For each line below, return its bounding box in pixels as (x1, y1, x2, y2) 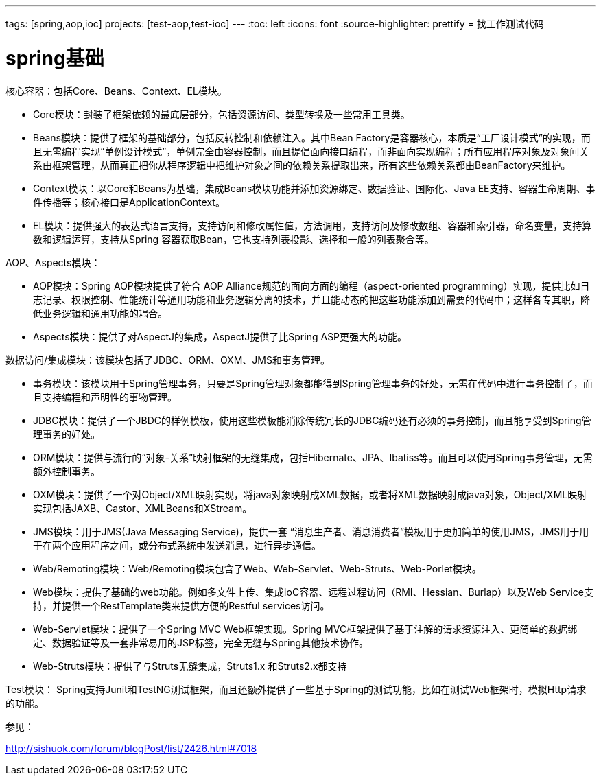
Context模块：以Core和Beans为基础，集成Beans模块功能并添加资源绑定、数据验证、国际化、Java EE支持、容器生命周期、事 (33, 182, 596, 194)
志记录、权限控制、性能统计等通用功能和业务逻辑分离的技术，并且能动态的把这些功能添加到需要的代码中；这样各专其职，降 (33, 293, 590, 305)
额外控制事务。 (33, 465, 100, 477)
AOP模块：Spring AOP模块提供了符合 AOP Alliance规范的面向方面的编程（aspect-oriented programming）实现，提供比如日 (33, 279, 590, 292)
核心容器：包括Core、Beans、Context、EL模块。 (5, 84, 227, 97)
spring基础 (5, 46, 104, 70)
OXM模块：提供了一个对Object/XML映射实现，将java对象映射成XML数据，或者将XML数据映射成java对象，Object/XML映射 (33, 488, 587, 500)
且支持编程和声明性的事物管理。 (33, 390, 177, 403)
